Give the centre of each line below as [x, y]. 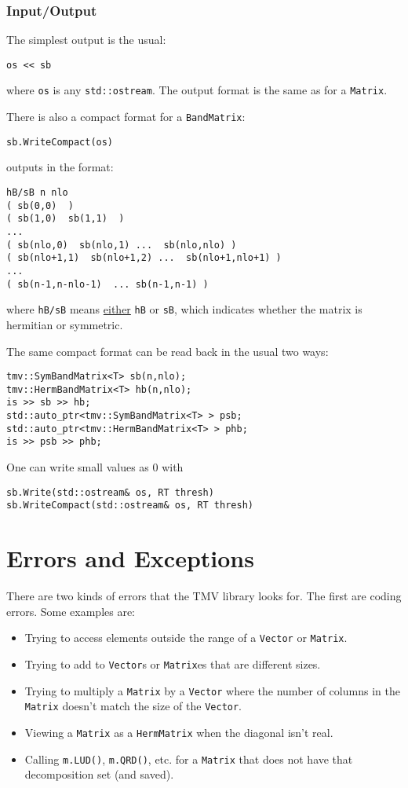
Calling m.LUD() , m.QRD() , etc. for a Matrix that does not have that [189, 759]
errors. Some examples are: [71, 611]
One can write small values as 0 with [95, 467]
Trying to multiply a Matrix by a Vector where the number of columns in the [212, 690]
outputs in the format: [60, 167]
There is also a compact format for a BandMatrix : [126, 117]
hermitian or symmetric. [65, 324]
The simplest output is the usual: [86, 40]
